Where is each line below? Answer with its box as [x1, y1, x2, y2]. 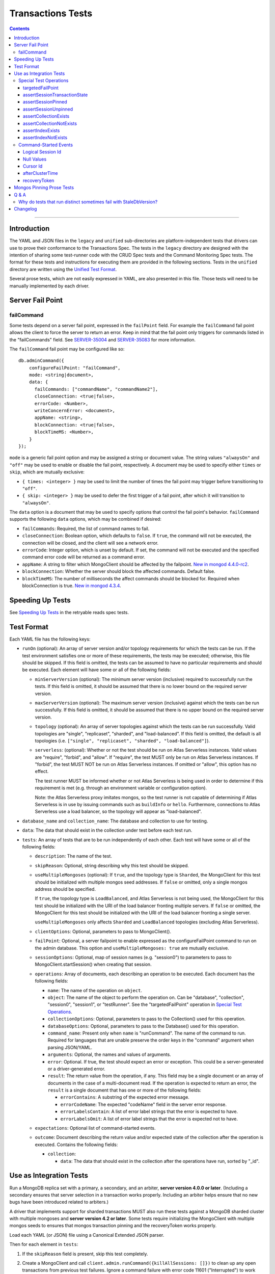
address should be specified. [35, 886, 96, 892]
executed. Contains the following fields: [35, 1142, 118, 1148]
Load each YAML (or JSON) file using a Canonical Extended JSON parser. [9, 1232, 164, 1238]
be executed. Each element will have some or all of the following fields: [22, 667, 171, 673]
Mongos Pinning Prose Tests [14, 184, 74, 191]
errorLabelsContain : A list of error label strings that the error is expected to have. [60, 1108, 238, 1114]
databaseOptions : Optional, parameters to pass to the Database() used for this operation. [47, 1023, 239, 1029]
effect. [35, 768, 49, 775]
